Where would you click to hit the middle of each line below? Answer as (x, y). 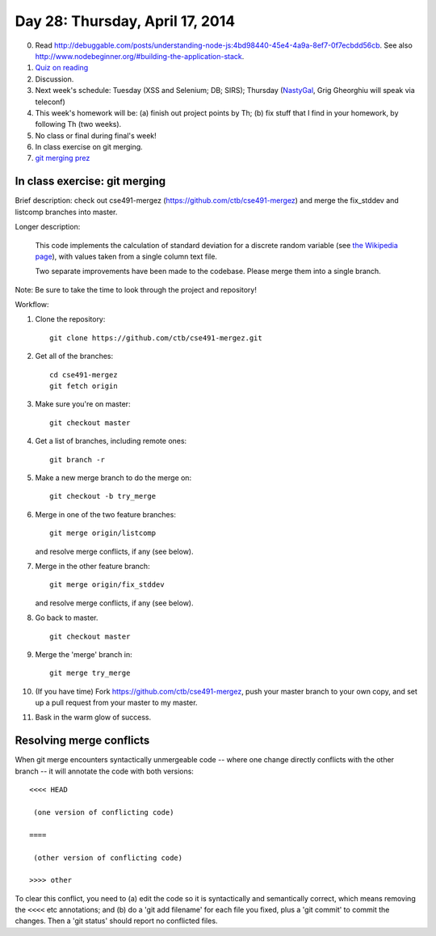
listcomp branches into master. (66, 212)
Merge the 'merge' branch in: (84, 654)
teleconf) (50, 102)
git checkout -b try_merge (103, 496)
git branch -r (77, 460)
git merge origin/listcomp (103, 533)
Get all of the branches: (74, 356)
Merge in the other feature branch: (92, 566)
